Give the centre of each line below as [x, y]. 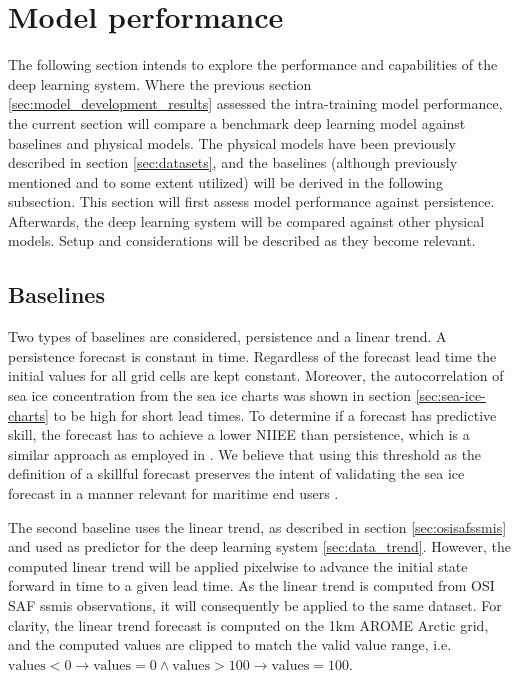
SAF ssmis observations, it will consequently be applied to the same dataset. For [255, 604]
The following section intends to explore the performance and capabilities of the [253, 64]
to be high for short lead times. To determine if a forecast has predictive [275, 414]
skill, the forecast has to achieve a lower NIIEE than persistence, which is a [239, 434]
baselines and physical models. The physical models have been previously [232, 142]
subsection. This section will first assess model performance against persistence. [251, 201]
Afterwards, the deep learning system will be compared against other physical [246, 220]
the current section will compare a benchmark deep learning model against [237, 122]
